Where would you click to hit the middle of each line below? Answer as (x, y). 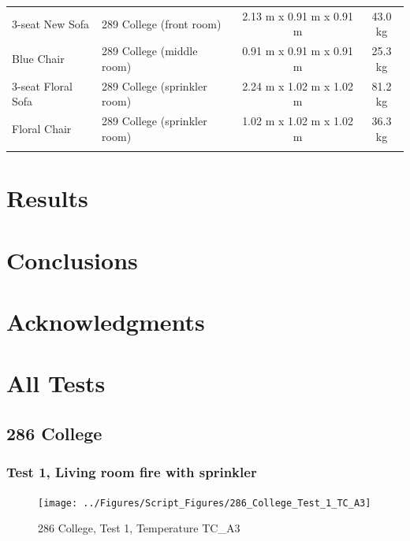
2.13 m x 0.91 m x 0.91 (298, 15)
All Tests (56, 383)
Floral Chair (42, 128)
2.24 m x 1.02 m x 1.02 (298, 85)
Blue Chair (38, 58)
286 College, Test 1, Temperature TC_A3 (139, 528)
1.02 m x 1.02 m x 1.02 (298, 121)
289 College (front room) (162, 23)
